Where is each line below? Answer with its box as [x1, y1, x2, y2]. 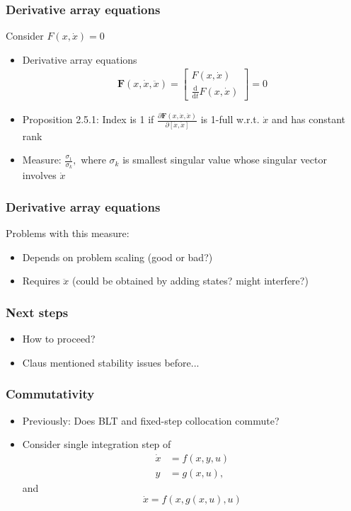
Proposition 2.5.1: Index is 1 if [22, 112, 154, 127]
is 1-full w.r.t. [200, 112, 260, 127]
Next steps [6, 303, 69, 321]
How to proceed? [22, 331, 96, 346]
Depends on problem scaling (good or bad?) [22, 249, 213, 264]
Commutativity [6, 385, 95, 403]
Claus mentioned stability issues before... [22, 355, 200, 369]
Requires [22, 273, 60, 288]
